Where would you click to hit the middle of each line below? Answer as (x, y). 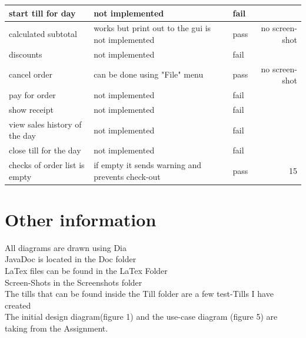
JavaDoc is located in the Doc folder (71, 259)
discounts (26, 54)
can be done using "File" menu (149, 74)
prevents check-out (127, 176)
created (18, 305)
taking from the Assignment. (56, 328)
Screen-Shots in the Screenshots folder (74, 282)
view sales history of (45, 124)
